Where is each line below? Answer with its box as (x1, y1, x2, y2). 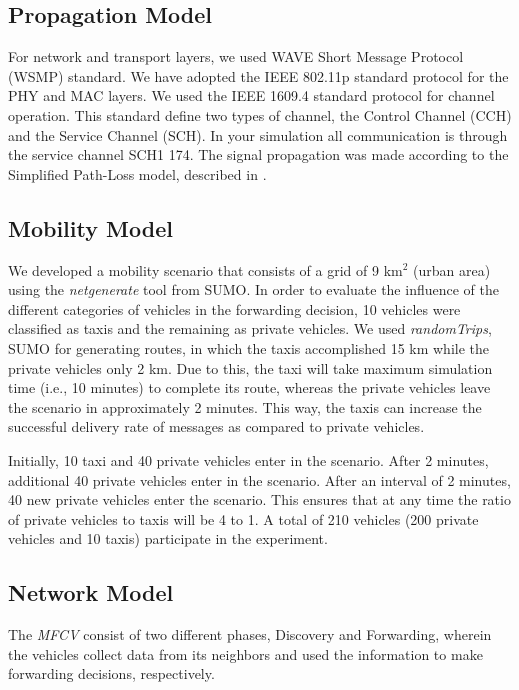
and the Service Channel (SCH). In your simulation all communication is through (8, 124, 508, 145)
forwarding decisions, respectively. (8, 663, 215, 684)
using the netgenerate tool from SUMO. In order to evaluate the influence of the (8, 279, 499, 300)
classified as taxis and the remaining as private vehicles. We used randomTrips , (8, 318, 492, 339)
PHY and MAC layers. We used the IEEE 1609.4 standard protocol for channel (8, 85, 495, 106)
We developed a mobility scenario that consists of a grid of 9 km (8, 259, 403, 280)
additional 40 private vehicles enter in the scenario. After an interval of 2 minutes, (8, 469, 511, 490)
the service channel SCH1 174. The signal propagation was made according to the (8, 144, 509, 165)
